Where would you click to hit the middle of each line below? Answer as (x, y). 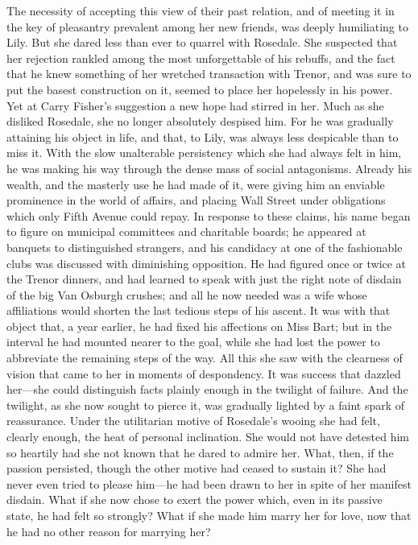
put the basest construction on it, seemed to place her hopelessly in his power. (200, 89)
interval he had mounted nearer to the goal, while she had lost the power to (193, 342)
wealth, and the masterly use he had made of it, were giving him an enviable (196, 184)
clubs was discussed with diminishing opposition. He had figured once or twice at (207, 263)
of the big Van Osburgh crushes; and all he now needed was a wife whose (187, 294)
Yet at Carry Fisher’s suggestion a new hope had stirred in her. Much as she (195, 105)
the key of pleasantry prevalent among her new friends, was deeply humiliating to (207, 26)
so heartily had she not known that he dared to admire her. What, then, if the (200, 452)
